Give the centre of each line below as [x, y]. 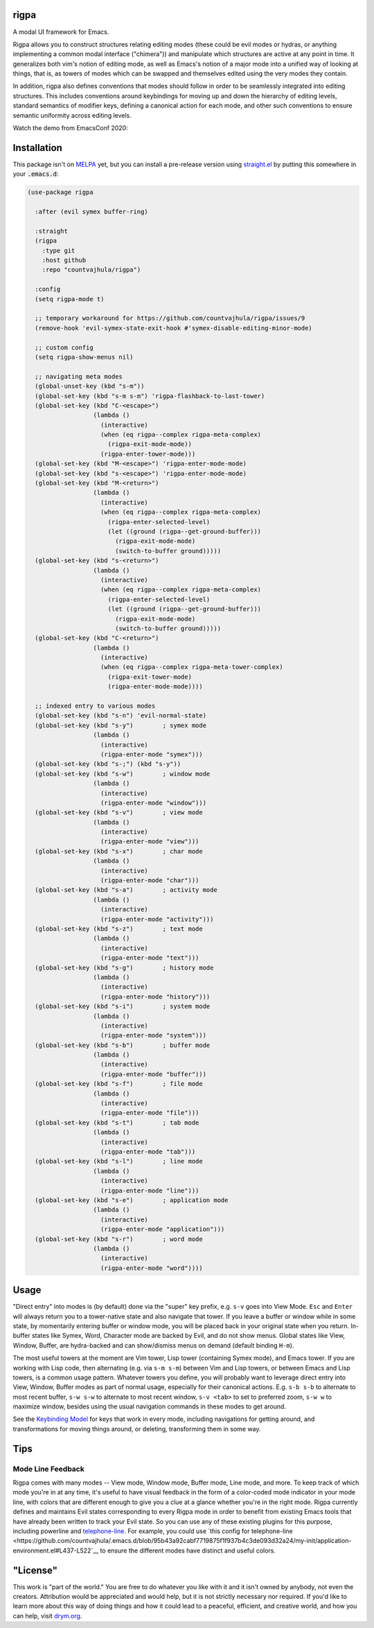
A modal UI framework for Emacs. [61, 32]
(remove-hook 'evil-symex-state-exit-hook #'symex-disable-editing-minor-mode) [174, 328]
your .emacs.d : [36, 174]
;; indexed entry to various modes [95, 706]
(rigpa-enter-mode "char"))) [150, 880]
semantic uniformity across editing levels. [72, 115]
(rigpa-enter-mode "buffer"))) [154, 1074]
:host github [64, 260]
